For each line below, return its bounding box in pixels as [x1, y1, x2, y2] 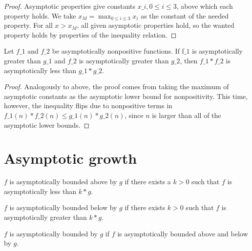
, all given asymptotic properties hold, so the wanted [77, 20, 234, 30]
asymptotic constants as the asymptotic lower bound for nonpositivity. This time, [4, 91, 248, 101]
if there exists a [125, 176, 171, 187]
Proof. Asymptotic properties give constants [4, 1, 136, 11]
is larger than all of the [152, 110, 221, 120]
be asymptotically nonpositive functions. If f [52, 46, 184, 56]
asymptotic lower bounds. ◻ [4, 119, 90, 130]
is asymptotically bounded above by [9, 176, 117, 187]
